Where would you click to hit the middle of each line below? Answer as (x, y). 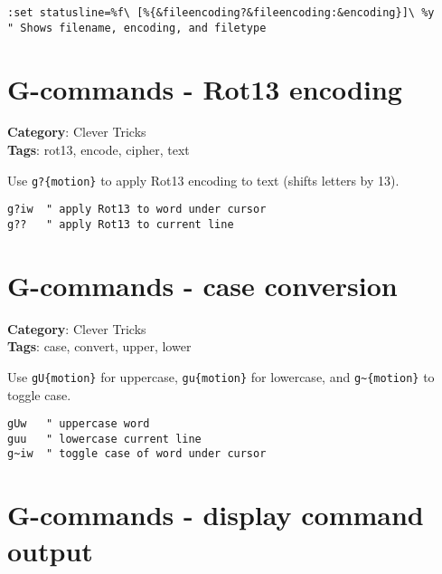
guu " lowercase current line (104, 439)
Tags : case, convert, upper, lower (99, 346)
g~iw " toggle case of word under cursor (137, 454)
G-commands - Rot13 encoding (205, 88)
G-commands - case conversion (202, 285)
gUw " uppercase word (79, 424)
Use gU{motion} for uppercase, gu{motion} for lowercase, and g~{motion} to (221, 376)
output (50, 550)
